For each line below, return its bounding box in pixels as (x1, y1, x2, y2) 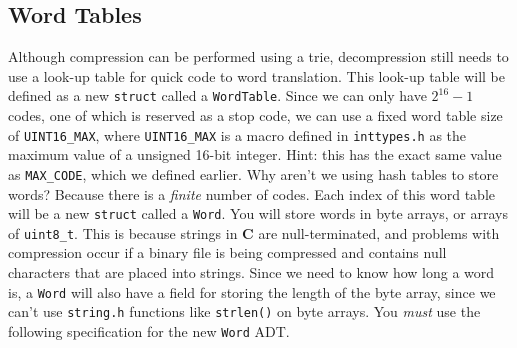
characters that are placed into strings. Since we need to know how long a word (8, 262, 495, 283)
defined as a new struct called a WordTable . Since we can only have (8, 85, 427, 106)
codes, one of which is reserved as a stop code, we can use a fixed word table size (8, 105, 503, 126)
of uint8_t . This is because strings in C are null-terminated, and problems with (8, 222, 500, 243)
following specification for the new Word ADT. (8, 320, 290, 341)
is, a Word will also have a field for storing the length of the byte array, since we (8, 281, 496, 302)
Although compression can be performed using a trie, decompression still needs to (8, 46, 509, 67)
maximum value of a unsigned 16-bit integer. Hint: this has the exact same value (8, 144, 502, 165)
